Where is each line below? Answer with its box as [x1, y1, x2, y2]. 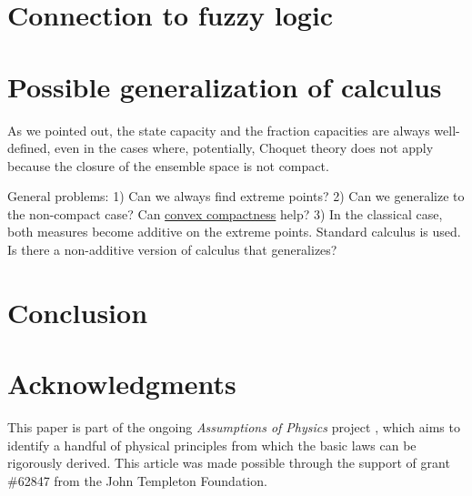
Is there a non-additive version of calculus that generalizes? [7, 240, 337, 259]
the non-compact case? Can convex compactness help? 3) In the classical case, [7, 204, 443, 223]
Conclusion [7, 293, 148, 330]
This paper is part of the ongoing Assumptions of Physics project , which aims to [7, 418, 460, 437]
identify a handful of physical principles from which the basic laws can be [7, 435, 417, 454]
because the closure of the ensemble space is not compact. [7, 156, 329, 175]
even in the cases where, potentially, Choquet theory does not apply [55, 138, 434, 157]
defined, [7, 138, 51, 157]
